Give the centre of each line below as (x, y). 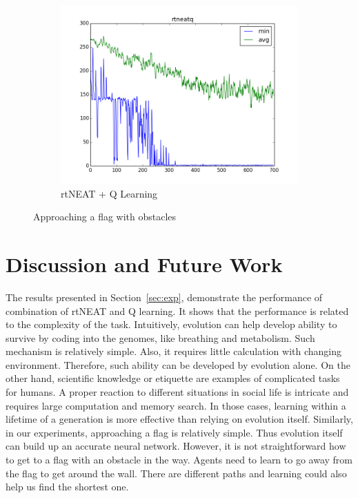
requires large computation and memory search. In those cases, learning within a (176, 405)
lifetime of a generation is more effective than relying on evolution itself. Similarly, (179, 419)
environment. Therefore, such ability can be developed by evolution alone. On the (178, 364)
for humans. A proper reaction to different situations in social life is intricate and (177, 392)
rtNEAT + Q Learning (109, 193)
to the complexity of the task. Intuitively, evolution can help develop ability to (171, 324)
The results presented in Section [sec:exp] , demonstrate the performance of (164, 297)
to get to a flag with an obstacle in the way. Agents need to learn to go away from (179, 460)
